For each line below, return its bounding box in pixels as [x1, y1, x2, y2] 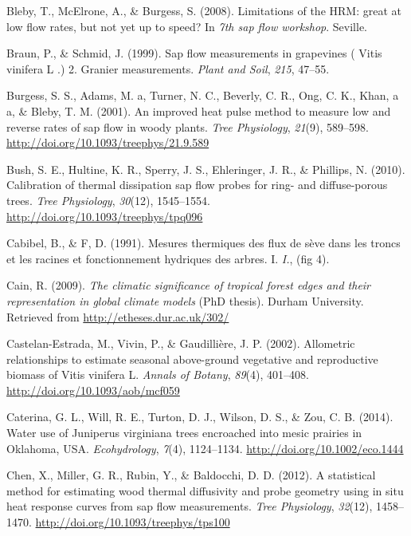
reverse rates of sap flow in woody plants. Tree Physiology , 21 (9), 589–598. [6, 118, 369, 135]
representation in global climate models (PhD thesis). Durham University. [6, 292, 364, 309]
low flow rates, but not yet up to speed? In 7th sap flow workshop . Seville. [6, 18, 367, 34]
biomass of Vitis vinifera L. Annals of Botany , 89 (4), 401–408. [6, 366, 309, 383]
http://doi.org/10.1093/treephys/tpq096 [6, 207, 203, 224]
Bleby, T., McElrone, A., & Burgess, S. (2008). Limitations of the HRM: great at [6, 2, 401, 18]
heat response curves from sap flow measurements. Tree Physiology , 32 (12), [6, 498, 373, 514]
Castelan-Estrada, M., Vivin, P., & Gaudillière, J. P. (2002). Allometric [6, 335, 355, 352]
